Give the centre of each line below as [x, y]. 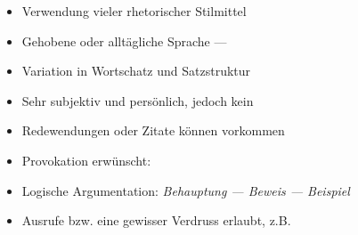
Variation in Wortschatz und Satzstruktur [136, 71]
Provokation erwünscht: [86, 160]
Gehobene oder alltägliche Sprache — [124, 41]
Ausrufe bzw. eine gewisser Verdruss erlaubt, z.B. [156, 220]
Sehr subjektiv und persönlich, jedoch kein [138, 100]
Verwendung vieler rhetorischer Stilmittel [134, 11]
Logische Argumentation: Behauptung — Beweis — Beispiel [186, 190]
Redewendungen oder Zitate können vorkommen [153, 130]
